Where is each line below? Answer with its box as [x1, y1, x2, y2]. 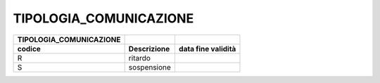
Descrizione [128, 44, 170, 53]
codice [17, 44, 42, 53]
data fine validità [178, 44, 236, 53]
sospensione [128, 62, 172, 72]
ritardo [128, 53, 151, 63]
